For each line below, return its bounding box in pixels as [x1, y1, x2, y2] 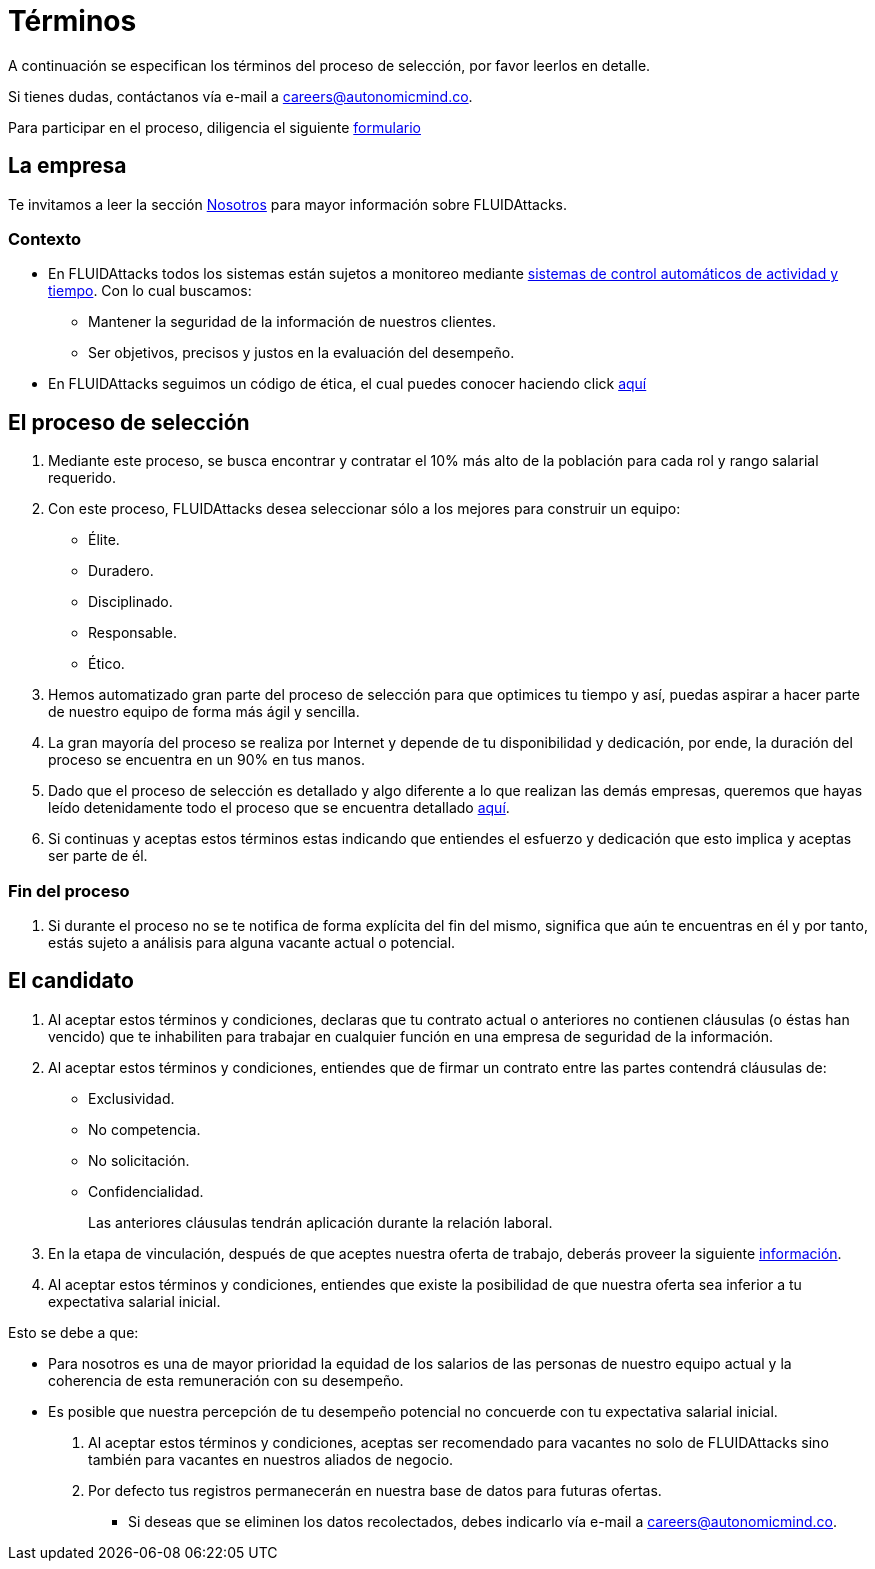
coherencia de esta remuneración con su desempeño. [48, 1371, 404, 1389]
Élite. [88, 531, 120, 549]
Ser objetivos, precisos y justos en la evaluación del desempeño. [88, 344, 515, 362]
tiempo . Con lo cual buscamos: [48, 282, 252, 300]
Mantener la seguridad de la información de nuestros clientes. [88, 313, 497, 331]
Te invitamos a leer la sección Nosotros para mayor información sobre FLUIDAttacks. [8, 195, 568, 213]
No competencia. [88, 1120, 201, 1138]
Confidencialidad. [88, 1182, 204, 1200]
